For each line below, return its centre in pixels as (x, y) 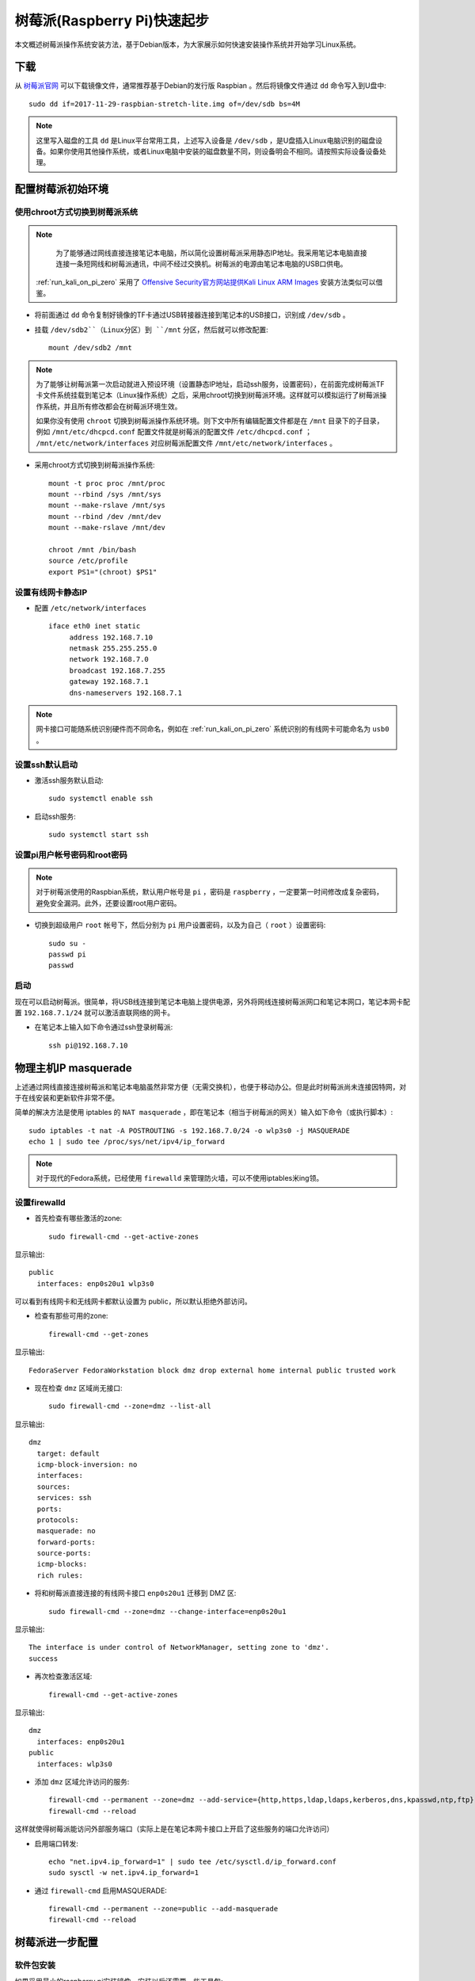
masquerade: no (66, 1531)
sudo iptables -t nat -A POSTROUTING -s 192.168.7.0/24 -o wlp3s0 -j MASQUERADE (190, 1130)
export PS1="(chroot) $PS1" (103, 572)
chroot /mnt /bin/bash (93, 550)
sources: (54, 1487)
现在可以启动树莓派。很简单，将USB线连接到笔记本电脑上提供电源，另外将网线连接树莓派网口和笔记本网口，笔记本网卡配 (213, 1002)
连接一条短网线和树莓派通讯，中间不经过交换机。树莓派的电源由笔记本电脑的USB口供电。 (201, 264)
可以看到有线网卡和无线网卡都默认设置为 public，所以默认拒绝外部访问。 (133, 1302)
